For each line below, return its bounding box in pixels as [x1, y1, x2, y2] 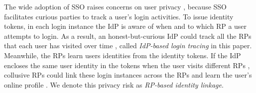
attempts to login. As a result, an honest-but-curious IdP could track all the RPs [4, 30, 252, 41]
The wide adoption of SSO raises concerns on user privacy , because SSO [4, 1, 227, 11]
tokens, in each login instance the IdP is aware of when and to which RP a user [4, 21, 247, 31]
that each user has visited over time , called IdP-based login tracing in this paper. [4, 40, 252, 51]
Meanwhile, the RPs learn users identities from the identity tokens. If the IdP [4, 50, 241, 60]
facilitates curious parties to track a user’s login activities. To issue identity [4, 11, 234, 21]
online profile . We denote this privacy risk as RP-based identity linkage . [4, 79, 224, 90]
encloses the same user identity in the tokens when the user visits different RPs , [4, 60, 250, 70]
